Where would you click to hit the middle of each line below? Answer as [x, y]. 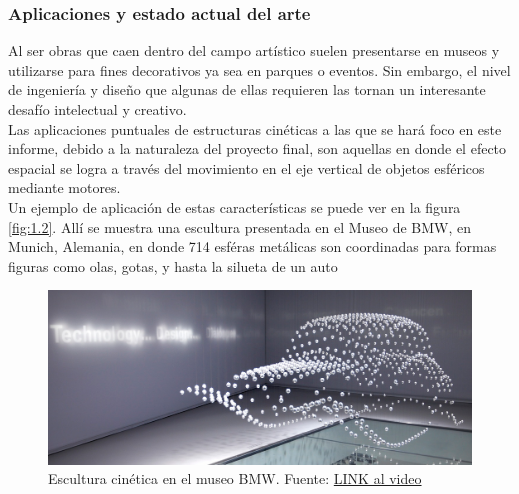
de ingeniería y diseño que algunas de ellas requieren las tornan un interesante [247, 89]
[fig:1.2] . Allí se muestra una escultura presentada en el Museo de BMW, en [240, 226]
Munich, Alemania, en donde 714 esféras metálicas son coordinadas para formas [252, 246]
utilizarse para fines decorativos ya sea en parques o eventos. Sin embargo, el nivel [259, 69]
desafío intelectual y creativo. [97, 109]
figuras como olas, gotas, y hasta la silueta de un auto [173, 265]
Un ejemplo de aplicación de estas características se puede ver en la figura [234, 206]
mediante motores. [64, 187]
